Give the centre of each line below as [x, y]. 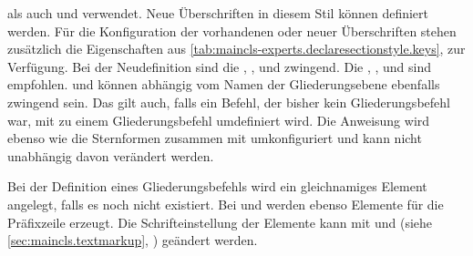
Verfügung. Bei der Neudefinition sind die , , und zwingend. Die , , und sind [220, 66]
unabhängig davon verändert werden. [111, 155]
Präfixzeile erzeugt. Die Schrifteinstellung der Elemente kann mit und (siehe [220, 222]
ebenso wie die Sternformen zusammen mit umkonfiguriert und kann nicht [215, 138]
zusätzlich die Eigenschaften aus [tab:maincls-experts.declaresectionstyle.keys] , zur [236, 49]
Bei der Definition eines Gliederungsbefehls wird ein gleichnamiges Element [217, 186]
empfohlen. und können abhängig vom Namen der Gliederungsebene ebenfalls [224, 84]
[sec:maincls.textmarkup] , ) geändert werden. [133, 240]
